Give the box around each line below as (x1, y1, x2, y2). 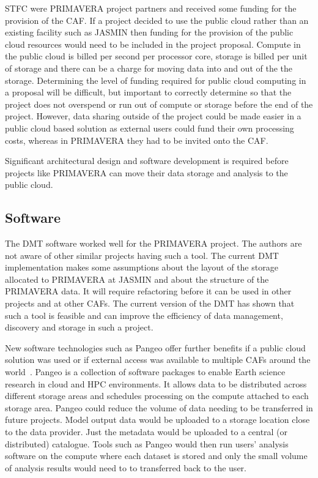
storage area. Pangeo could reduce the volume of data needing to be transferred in (5, 401, 313, 414)
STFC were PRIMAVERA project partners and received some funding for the (5, 2, 297, 14)
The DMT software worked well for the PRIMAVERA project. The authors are (5, 237, 302, 250)
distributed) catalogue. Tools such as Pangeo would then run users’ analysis (5, 437, 289, 450)
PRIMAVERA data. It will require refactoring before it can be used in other (5, 285, 292, 297)
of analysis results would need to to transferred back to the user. (5, 461, 246, 474)
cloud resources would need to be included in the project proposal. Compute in (5, 37, 301, 50)
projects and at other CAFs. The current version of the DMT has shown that (5, 297, 295, 310)
